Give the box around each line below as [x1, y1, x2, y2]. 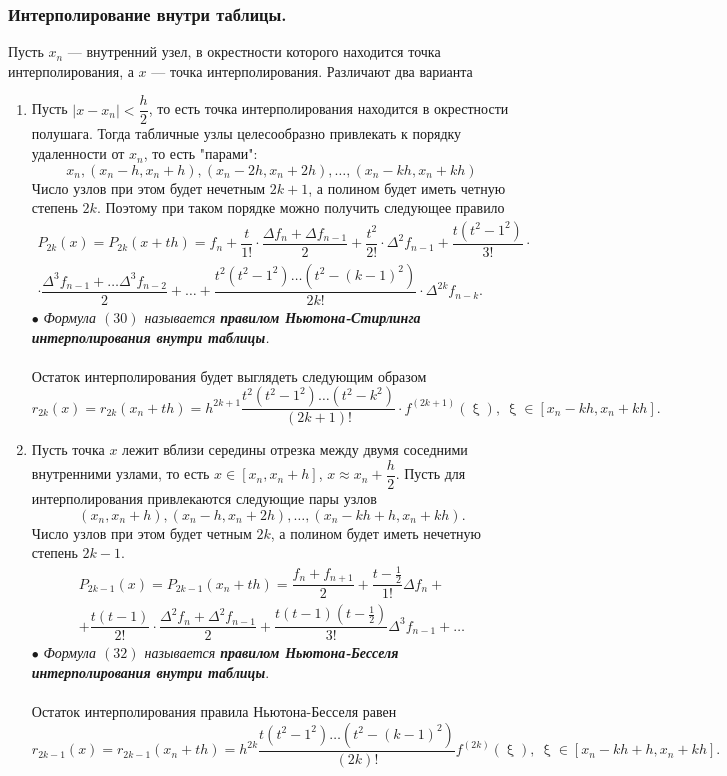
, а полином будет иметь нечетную [270, 522, 482, 543]
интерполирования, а [8, 60, 134, 81]
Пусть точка [31, 439, 105, 460]
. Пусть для [395, 463, 466, 484]
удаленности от [31, 143, 125, 164]
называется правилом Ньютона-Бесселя [144, 642, 399, 663]
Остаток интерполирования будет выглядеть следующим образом [31, 365, 427, 386]
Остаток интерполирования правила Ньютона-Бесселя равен [31, 701, 397, 722]
